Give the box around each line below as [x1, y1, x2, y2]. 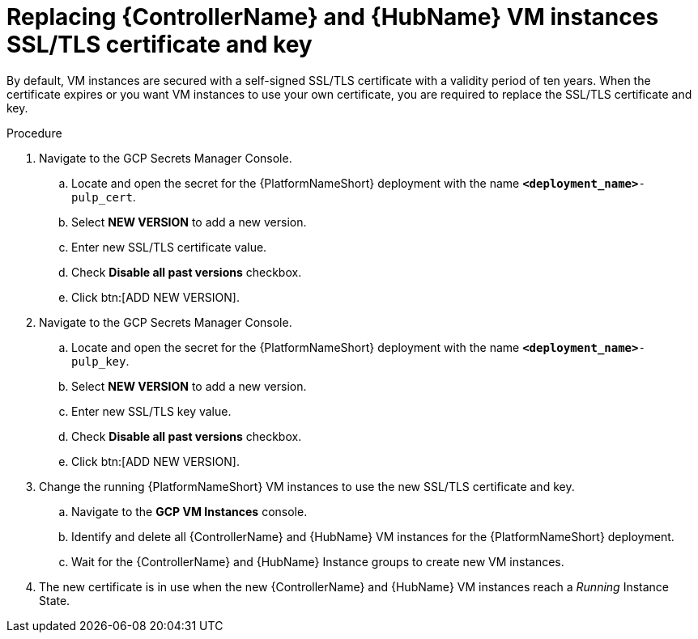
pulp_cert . [71, 189, 136, 204]
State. [39, 593, 70, 607]
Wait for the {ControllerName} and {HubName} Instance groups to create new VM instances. [71, 554, 564, 569]
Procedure [6, 125, 62, 140]
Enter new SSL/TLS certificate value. [71, 239, 267, 254]
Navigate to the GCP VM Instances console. [71, 504, 308, 518]
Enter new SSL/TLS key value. [71, 404, 232, 418]
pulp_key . [71, 353, 130, 368]
